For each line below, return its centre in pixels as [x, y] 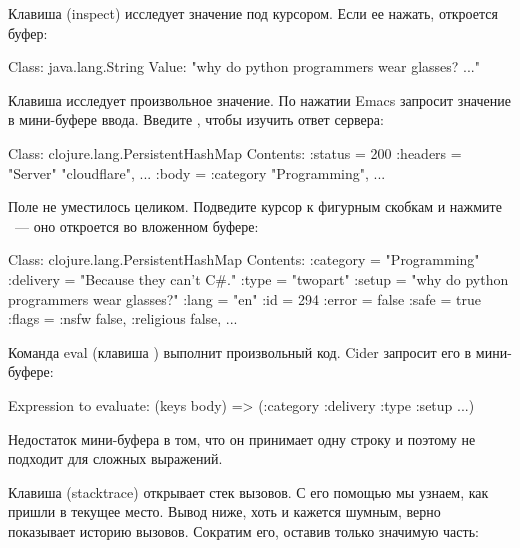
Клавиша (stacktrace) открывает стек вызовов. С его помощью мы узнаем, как [248, 491]
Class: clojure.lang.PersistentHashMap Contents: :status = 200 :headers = [235, 152]
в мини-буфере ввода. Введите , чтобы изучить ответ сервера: [196, 119]
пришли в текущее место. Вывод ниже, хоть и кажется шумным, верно [224, 511]
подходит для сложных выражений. [115, 458]
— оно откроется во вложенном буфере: [136, 225]
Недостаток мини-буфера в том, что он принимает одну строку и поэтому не [242, 438]
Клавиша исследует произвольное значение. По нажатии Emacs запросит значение [259, 99]
